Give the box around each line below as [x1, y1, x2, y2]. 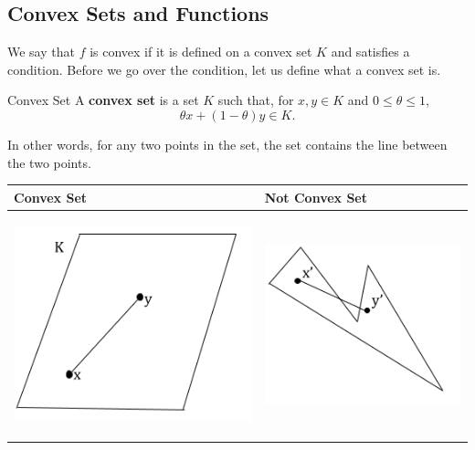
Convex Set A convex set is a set [7, 90, 199, 110]
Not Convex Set [264, 187, 368, 206]
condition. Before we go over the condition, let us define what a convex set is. [7, 59, 441, 78]
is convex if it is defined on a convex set [90, 42, 312, 61]
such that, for [217, 90, 294, 110]
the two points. [7, 152, 91, 172]
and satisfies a [331, 42, 410, 61]
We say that [7, 42, 75, 61]
